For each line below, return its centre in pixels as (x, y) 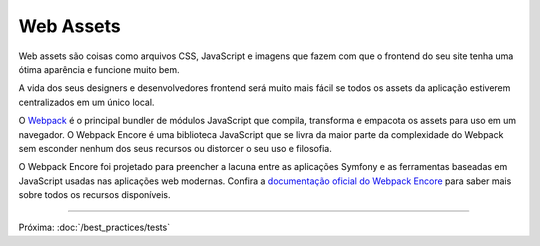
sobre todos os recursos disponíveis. (94, 195)
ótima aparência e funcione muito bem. (99, 69)
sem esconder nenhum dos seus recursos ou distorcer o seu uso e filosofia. (175, 148)
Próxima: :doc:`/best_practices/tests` (94, 227)
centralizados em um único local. (86, 102)
